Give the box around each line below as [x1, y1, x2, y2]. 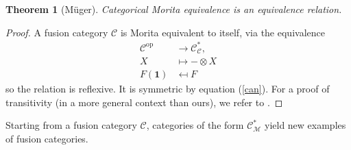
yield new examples [264, 118, 346, 132]
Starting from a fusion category [5, 118, 137, 132]
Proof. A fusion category [5, 25, 108, 39]
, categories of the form [146, 118, 244, 132]
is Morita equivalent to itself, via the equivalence [120, 25, 325, 39]
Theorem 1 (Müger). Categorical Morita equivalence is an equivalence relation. [5, 2, 342, 16]
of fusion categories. [5, 132, 88, 146]
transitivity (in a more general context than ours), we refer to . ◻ [5, 95, 283, 109]
